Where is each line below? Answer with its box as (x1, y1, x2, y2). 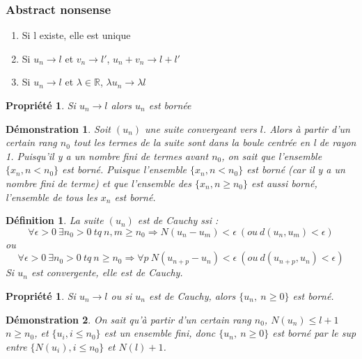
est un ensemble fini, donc (104, 326, 216, 340)
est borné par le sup (272, 326, 356, 340)
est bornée (148, 98, 191, 112)
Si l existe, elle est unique (22, 28, 131, 42)
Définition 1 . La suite (6, 213, 104, 228)
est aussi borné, (251, 175, 317, 190)
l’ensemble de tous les (6, 189, 97, 204)
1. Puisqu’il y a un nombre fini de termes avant (6, 148, 209, 163)
